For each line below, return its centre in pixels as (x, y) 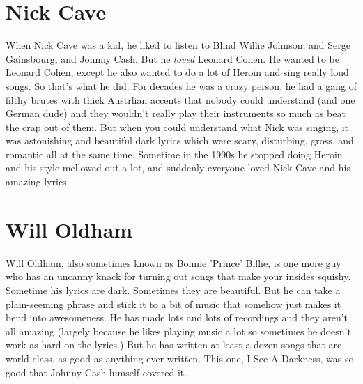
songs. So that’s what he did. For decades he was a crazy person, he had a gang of (181, 85)
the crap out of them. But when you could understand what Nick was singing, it (177, 126)
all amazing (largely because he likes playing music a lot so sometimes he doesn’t (178, 331)
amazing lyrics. (38, 182)
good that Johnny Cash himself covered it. (96, 372)
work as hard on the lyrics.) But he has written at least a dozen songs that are (174, 345)
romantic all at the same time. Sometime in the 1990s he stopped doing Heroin (174, 154)
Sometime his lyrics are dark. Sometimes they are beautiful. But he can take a (173, 290)
